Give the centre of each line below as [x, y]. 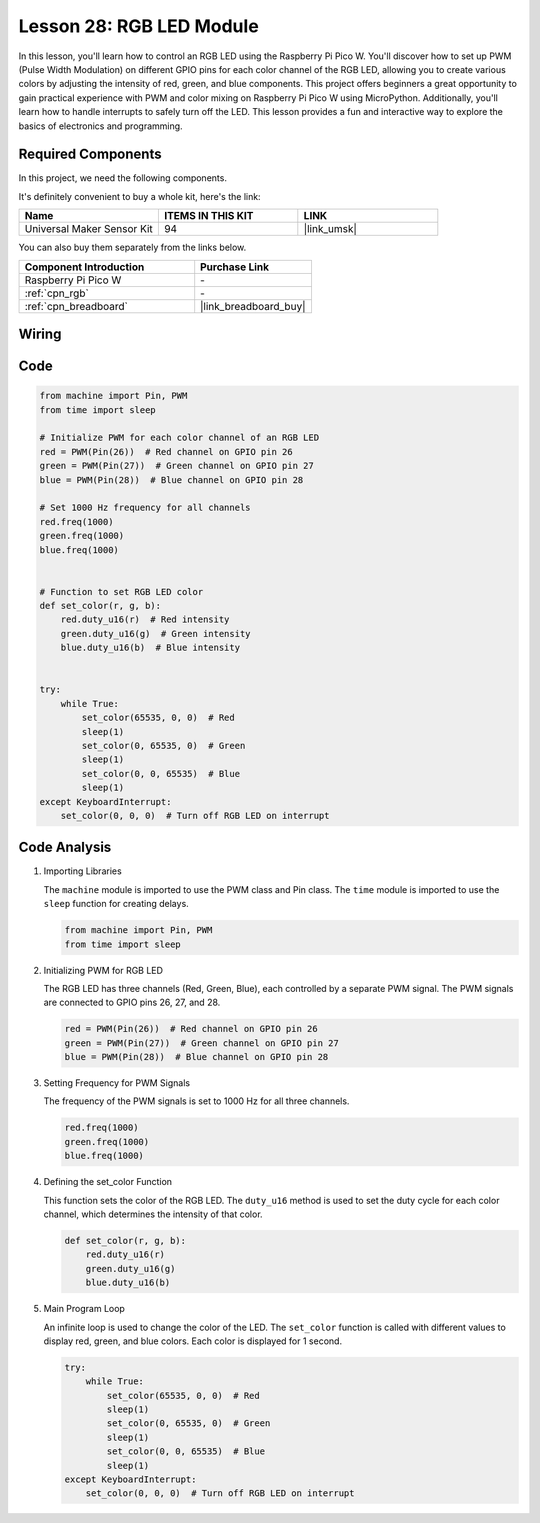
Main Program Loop [84, 1309]
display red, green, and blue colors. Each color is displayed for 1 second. [193, 1341]
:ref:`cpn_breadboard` [76, 306]
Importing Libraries [82, 871]
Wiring [40, 334]
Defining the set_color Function [108, 1182]
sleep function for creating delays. [116, 904]
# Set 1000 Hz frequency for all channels [145, 508]
